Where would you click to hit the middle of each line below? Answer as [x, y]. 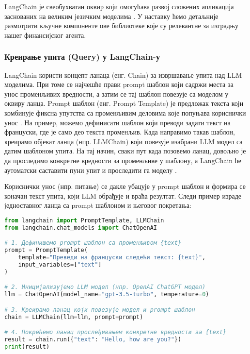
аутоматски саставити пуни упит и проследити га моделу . [91, 170]
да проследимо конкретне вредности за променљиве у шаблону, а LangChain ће [123, 160]
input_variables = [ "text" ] [60, 264]
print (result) [27, 346]
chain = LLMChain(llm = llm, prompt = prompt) [74, 317]
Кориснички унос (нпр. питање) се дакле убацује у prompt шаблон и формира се [125, 186]
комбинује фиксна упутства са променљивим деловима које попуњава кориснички [125, 112]
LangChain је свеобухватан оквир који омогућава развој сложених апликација [119, 6]
